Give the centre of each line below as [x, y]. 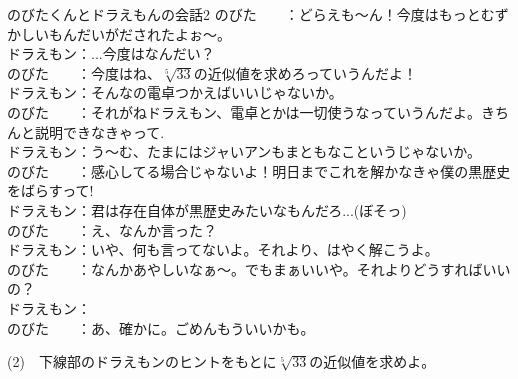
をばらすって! [50, 190]
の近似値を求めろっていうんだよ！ [305, 72]
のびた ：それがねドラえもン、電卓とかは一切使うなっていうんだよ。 [244, 111]
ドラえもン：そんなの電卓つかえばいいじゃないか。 [175, 92]
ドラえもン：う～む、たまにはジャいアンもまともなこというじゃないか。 [244, 151]
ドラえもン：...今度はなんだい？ [111, 53]
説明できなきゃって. [99, 131]
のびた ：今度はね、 [84, 72]
